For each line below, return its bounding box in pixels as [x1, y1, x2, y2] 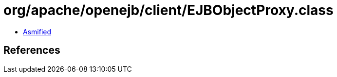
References [3, 44, 60, 57]
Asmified [23, 27, 52, 36]
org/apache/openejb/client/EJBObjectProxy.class [3, 2, 334, 18]
